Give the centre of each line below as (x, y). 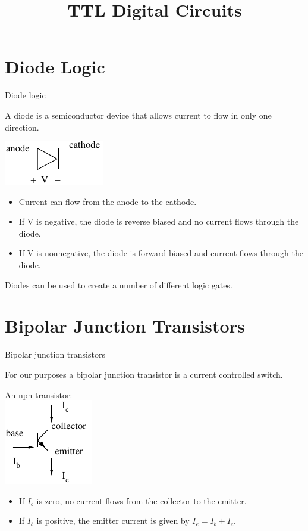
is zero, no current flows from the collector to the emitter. (142, 500)
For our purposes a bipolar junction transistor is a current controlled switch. (144, 374)
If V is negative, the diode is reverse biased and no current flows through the (159, 221)
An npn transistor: (39, 394)
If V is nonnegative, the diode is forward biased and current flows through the (161, 253)
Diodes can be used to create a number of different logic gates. (119, 285)
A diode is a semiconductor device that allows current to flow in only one (138, 115)
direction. (22, 127)
